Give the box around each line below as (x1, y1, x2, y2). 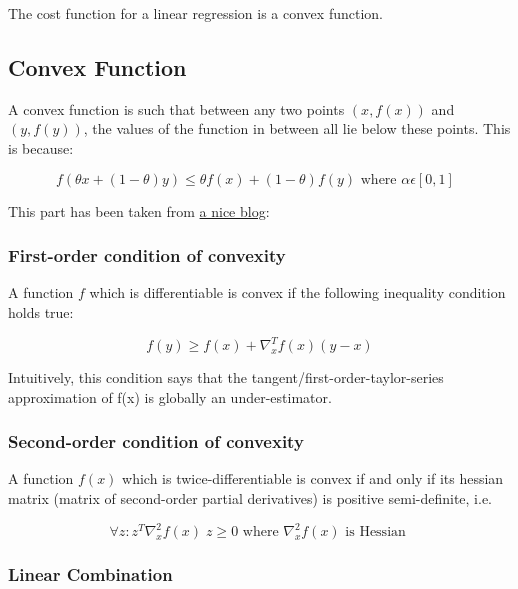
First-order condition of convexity (8, 243, 286, 268)
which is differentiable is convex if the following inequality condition (89, 282, 506, 303)
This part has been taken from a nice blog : (8, 200, 270, 221)
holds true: (8, 301, 74, 322)
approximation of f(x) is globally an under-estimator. (8, 386, 332, 407)
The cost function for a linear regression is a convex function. (8, 3, 383, 23)
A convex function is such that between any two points (8, 98, 345, 119)
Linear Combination (8, 562, 173, 587)
